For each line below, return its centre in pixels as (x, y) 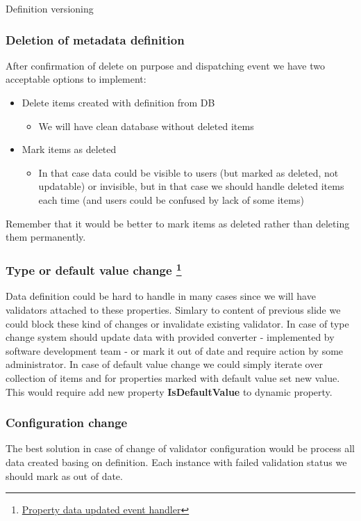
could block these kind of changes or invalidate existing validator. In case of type (177, 323)
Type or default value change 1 (94, 269)
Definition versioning (50, 8)
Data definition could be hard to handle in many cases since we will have (161, 296)
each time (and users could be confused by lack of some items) (171, 199)
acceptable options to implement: (76, 79)
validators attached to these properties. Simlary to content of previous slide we (173, 310)
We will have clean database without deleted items (146, 126)
